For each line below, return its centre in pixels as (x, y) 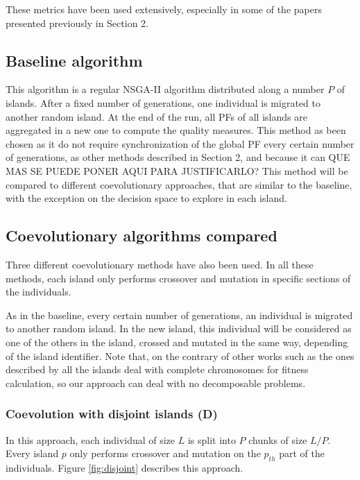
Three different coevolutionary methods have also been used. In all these (160, 264)
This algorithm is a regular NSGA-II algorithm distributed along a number (165, 89)
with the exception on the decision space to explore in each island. (146, 198)
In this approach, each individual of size (91, 439)
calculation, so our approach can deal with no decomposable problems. (156, 383)
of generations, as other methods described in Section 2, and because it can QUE (178, 157)
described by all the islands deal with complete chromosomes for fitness (157, 369)
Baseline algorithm (74, 60)
